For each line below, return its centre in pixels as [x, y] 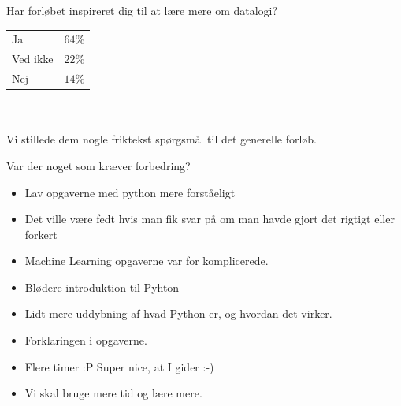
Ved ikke [33, 59]
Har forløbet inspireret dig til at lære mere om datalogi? [142, 10]
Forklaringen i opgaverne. [86, 340]
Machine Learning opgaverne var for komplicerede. [147, 261]
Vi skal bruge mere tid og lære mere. [113, 393]
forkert [41, 234]
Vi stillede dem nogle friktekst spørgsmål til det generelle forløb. [162, 139]
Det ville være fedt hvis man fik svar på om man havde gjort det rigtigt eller [210, 219]
